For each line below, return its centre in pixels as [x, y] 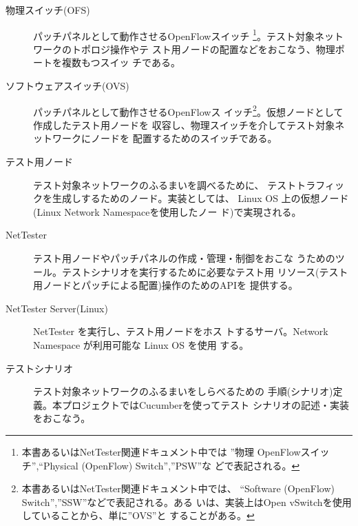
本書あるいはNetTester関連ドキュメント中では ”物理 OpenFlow [161, 451]
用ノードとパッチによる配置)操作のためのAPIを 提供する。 [166, 285]
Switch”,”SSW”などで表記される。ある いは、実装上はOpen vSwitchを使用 [187, 502]
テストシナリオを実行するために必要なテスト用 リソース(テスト [205, 271]
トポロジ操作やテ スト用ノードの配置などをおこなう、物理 [203, 49]
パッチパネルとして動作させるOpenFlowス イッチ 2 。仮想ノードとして [188, 110]
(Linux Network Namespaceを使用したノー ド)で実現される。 [167, 211]
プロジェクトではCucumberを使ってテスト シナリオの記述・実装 [206, 404]
